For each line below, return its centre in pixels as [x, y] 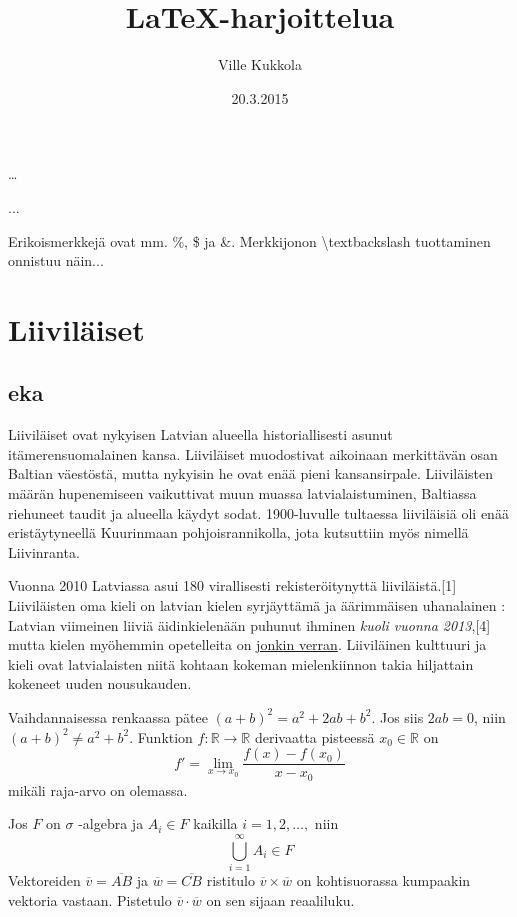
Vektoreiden [44, 880]
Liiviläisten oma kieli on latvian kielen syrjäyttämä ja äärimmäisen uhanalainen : [257, 605]
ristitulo [231, 880]
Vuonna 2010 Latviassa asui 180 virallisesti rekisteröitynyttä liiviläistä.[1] [232, 585]
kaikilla [215, 823]
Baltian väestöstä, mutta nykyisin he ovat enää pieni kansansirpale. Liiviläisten [251, 473]
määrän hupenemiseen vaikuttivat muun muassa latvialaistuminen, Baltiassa [242, 493]
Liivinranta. [44, 551]
